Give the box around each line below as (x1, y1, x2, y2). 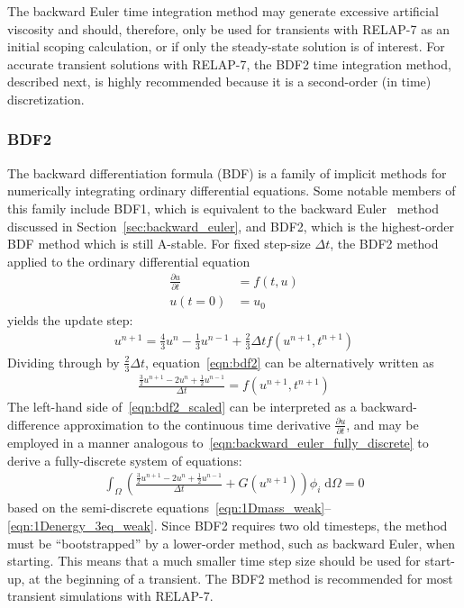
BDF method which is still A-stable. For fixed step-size (7, 234, 311, 253)
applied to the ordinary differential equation (7, 251, 250, 270)
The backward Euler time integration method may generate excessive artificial (7, 2, 439, 20)
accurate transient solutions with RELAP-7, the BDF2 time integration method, (7, 54, 451, 73)
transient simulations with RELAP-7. (7, 586, 214, 605)
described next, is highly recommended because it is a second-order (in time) (7, 72, 432, 91)
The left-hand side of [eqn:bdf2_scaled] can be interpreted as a (7, 397, 357, 416)
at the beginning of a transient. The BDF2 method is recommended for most (29, 568, 453, 587)
